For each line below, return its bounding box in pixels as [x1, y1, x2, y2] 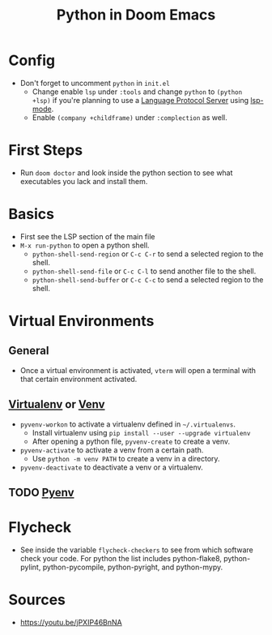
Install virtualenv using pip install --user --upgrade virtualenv [32, 427, 251, 437]
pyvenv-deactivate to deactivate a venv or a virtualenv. [19, 462, 204, 472]
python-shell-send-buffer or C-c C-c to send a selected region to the [32, 274, 264, 285]
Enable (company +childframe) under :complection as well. [32, 112, 228, 122]
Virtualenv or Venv [8, 397, 105, 411]
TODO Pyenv [8, 486, 74, 500]
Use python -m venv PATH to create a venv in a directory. [32, 453, 220, 463]
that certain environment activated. [19, 374, 138, 384]
